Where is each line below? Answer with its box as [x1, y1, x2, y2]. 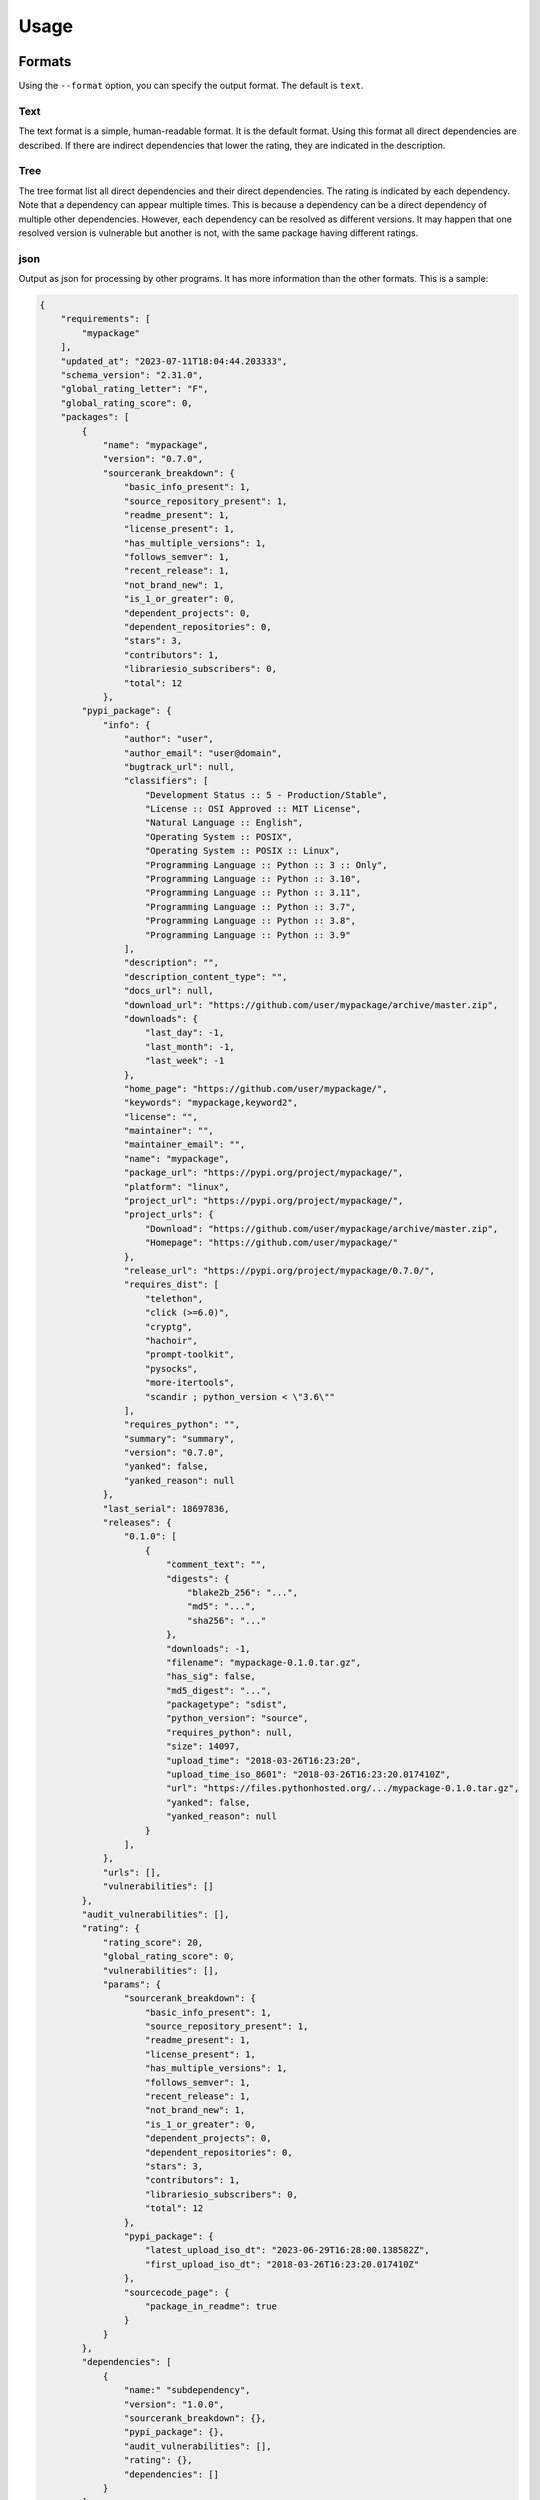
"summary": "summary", [123, 1433, 235, 1444]
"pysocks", [145, 1363, 199, 1374]
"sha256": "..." [186, 1615, 267, 1626]
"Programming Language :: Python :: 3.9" [145, 929, 351, 940]
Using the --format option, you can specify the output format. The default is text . [18, 80, 364, 92]
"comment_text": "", [165, 1559, 267, 1570]
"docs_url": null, [123, 985, 214, 997]
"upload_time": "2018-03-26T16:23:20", [165, 1755, 362, 1766]
